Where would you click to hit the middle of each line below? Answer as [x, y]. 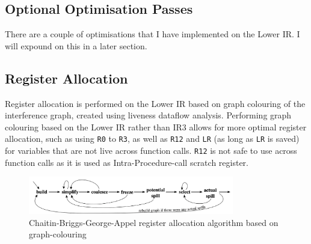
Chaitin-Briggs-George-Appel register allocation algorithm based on [154, 222]
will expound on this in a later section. [76, 45]
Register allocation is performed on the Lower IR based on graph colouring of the [155, 103]
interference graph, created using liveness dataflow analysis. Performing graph [148, 115]
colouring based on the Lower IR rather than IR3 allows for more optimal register [156, 127]
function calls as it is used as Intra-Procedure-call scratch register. [127, 162]
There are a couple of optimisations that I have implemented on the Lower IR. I [152, 34]
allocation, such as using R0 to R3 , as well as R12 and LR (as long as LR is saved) [152, 139]
